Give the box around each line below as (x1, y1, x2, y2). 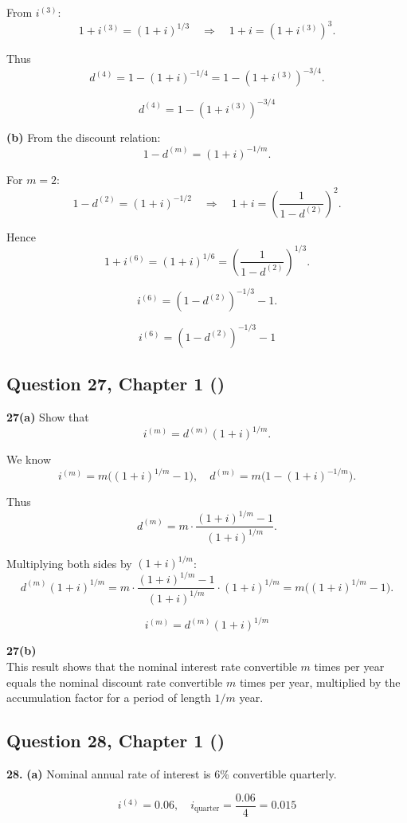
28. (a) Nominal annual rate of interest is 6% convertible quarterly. (6, 765, 337, 782)
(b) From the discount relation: (6, 128, 161, 145)
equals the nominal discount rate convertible (6, 673, 223, 690)
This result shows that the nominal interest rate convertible (6, 657, 297, 674)
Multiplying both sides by (6, 555, 132, 571)
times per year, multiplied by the (239, 673, 401, 690)
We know (6, 451, 51, 468)
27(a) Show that (6, 409, 89, 425)
